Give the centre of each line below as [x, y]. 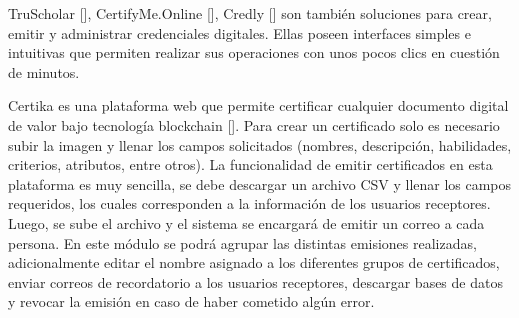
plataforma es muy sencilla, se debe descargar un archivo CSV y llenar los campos [260, 183]
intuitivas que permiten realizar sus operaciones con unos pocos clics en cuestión [254, 52]
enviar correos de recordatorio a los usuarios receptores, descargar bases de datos [255, 281]
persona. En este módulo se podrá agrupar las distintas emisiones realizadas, [242, 242]
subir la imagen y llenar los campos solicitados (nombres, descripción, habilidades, [260, 144]
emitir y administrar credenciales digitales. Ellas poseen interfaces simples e [239, 32]
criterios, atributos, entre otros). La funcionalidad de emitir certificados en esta [250, 164]
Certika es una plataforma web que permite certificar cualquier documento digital [258, 105]
